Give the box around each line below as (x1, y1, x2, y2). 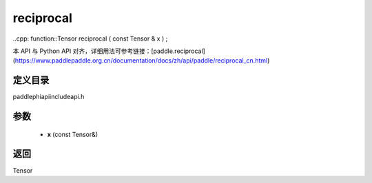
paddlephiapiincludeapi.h (12, 93, 85, 101)
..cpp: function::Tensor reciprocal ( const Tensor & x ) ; (12, 34, 168, 43)
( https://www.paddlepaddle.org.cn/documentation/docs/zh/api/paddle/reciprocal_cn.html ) (12, 56, 270, 65)
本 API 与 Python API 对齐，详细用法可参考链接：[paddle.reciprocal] (12, 47, 206, 55)
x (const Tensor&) (47, 130, 99, 138)
